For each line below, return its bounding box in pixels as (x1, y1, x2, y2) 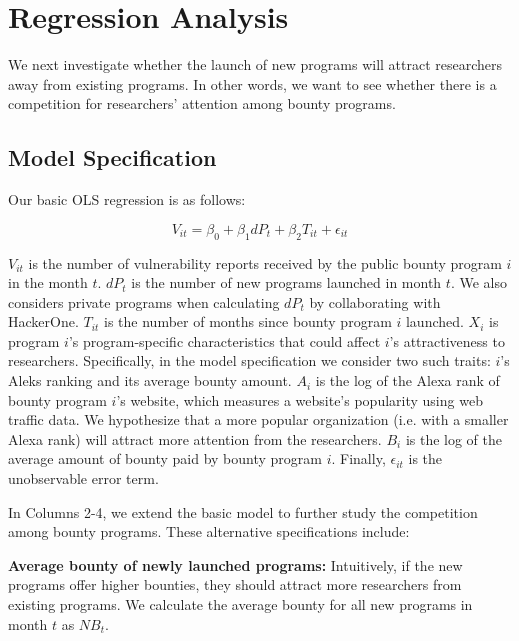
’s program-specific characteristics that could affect (68, 330, 381, 351)
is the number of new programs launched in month (131, 272, 442, 293)
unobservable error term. (8, 468, 159, 489)
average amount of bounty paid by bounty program (8, 448, 322, 469)
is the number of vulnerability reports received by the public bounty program (28, 252, 502, 273)
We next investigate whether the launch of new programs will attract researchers (8, 54, 503, 75)
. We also (450, 272, 507, 293)
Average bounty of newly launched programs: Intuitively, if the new (8, 554, 463, 575)
